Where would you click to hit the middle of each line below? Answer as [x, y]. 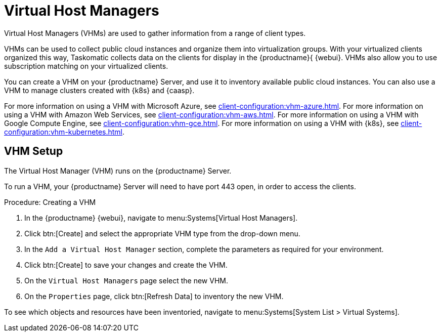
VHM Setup [34, 151]
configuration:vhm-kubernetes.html [63, 132]
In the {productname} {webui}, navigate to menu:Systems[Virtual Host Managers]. [161, 218]
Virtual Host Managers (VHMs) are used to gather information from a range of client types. [155, 33]
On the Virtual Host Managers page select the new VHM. [126, 280]
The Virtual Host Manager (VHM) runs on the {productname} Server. [118, 171]
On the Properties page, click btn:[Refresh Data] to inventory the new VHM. [154, 296]
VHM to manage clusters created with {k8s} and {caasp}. [99, 90]
